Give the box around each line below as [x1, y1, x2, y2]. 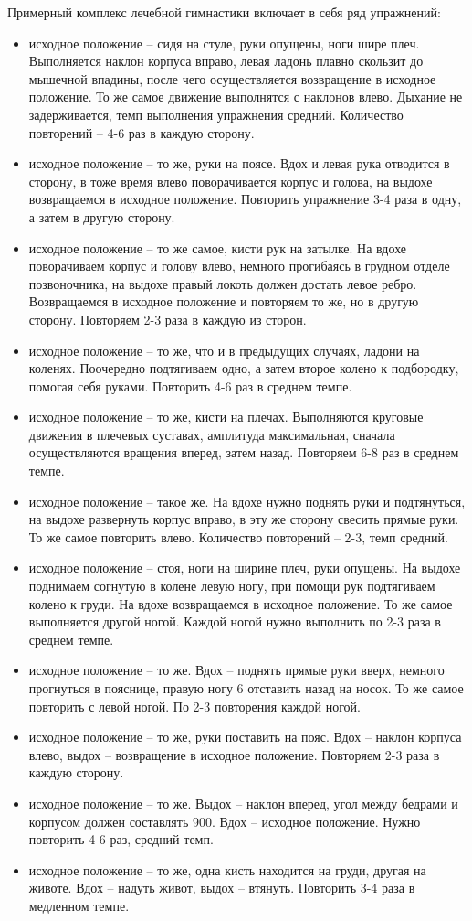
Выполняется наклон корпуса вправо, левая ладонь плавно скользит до [28, 51, 424, 70]
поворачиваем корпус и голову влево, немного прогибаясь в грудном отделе [28, 256, 450, 275]
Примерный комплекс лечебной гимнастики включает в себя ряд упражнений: [7, 3, 441, 21]
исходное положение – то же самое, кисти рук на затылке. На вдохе [28, 238, 406, 257]
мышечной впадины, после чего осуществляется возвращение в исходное [28, 69, 436, 88]
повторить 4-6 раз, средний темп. [28, 830, 214, 849]
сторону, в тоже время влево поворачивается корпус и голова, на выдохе [28, 171, 433, 190]
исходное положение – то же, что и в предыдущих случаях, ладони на [28, 340, 420, 359]
